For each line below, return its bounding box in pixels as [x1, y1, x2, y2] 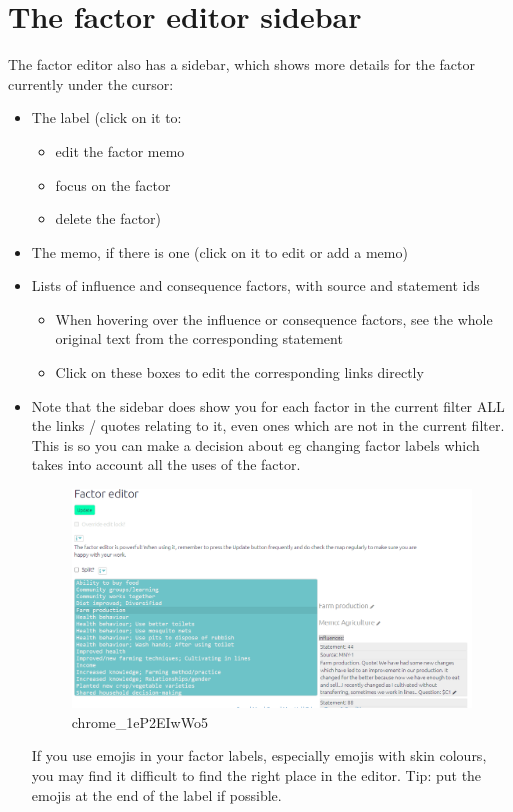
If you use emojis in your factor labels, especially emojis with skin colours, [31, 745, 487, 766]
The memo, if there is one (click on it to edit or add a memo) [31, 241, 408, 262]
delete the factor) [55, 208, 162, 229]
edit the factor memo [55, 140, 185, 161]
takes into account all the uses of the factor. [31, 454, 301, 475]
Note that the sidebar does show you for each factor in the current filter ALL [31, 395, 505, 416]
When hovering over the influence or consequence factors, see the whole [55, 308, 493, 329]
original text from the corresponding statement [55, 328, 343, 349]
